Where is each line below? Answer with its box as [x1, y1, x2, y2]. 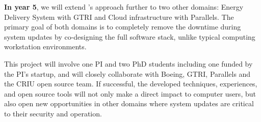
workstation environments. [4, 41, 87, 52]
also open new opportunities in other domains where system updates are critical [4, 98, 254, 109]
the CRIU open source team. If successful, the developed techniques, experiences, [4, 78, 257, 89]
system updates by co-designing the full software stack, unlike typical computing [4, 31, 255, 42]
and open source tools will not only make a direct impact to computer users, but [4, 88, 256, 99]
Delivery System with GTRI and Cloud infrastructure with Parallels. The [4, 11, 234, 22]
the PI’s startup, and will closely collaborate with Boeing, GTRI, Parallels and [4, 68, 251, 79]
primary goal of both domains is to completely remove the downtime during [4, 21, 241, 32]
